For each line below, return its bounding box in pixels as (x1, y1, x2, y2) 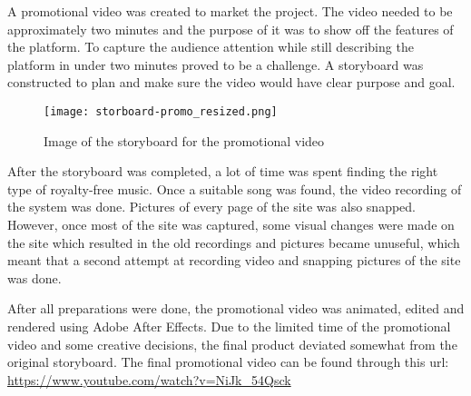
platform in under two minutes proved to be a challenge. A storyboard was (7, 54, 424, 74)
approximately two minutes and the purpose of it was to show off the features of (7, 19, 454, 38)
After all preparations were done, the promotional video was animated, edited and (7, 299, 465, 318)
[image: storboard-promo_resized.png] (44, 104, 278, 118)
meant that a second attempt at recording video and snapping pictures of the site (7, 251, 461, 270)
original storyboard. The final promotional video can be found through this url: (7, 352, 449, 371)
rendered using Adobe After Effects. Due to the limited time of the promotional (7, 316, 451, 335)
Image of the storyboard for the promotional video (44, 131, 325, 150)
